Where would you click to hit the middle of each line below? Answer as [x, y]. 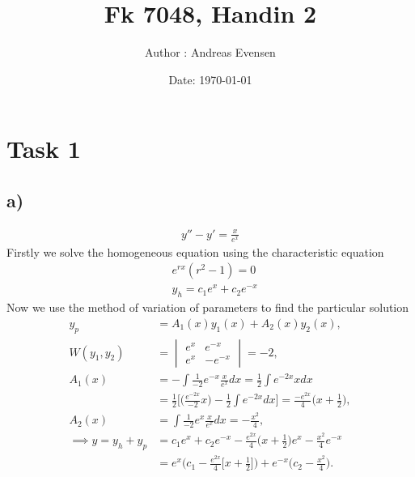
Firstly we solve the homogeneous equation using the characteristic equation [195, 251]
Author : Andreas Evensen [210, 52]
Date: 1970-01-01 [210, 79]
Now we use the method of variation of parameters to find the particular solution [208, 307]
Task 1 [44, 149]
